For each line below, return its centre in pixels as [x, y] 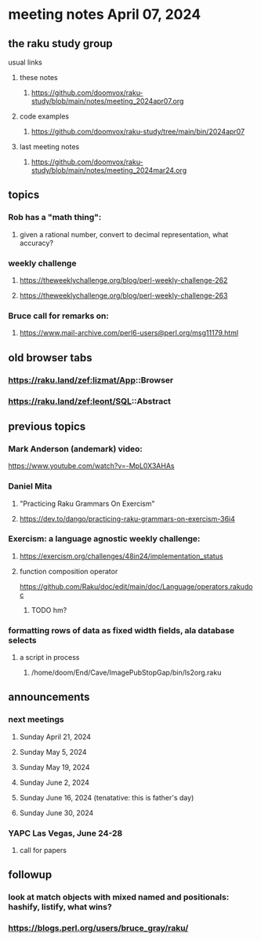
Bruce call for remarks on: [59, 316]
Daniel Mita [30, 486]
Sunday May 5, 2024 [53, 752]
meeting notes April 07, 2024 [105, 15]
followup [30, 875]
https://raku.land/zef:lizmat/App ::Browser [91, 380]
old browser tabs [50, 358]
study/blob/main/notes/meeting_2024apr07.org [107, 101]
